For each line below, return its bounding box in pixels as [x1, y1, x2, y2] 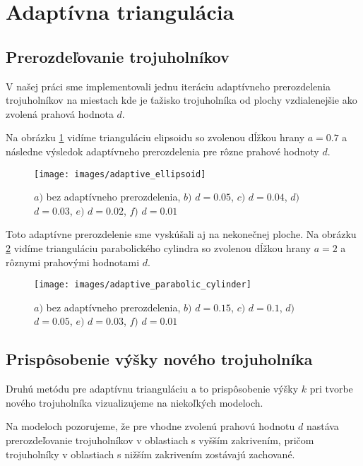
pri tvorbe [309, 381, 353, 396]
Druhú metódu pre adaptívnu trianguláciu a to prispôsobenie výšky [6, 381, 299, 396]
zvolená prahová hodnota [6, 106, 114, 121]
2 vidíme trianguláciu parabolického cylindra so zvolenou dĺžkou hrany [6, 240, 311, 255]
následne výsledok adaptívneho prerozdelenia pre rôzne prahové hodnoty [6, 143, 319, 158]
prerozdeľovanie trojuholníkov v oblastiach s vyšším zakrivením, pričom [6, 433, 314, 447]
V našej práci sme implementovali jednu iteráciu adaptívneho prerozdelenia [6, 78, 331, 93]
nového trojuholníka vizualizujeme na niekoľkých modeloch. [6, 395, 263, 410]
